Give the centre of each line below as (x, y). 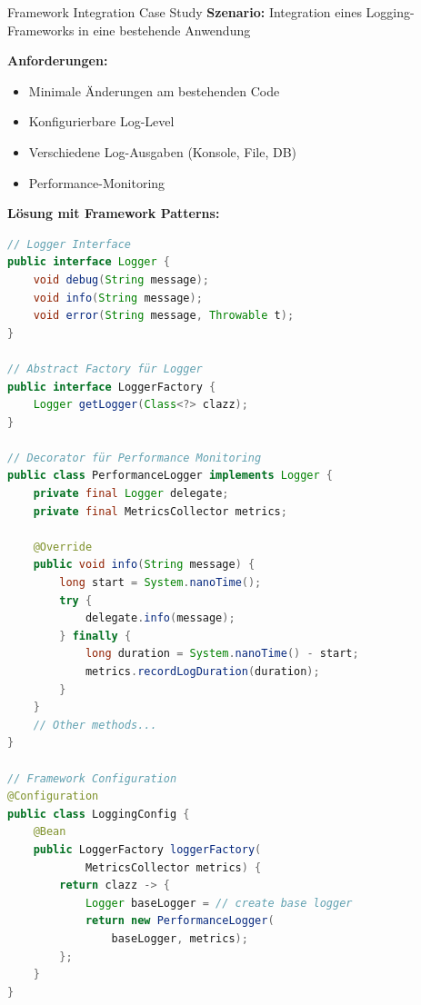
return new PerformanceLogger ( (180, 921)
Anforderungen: (58, 60)
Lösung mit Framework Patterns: (114, 213)
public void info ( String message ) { (144, 565)
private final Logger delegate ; (131, 494)
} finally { (95, 636)
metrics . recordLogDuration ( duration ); (202, 672)
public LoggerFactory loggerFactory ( (147, 849)
